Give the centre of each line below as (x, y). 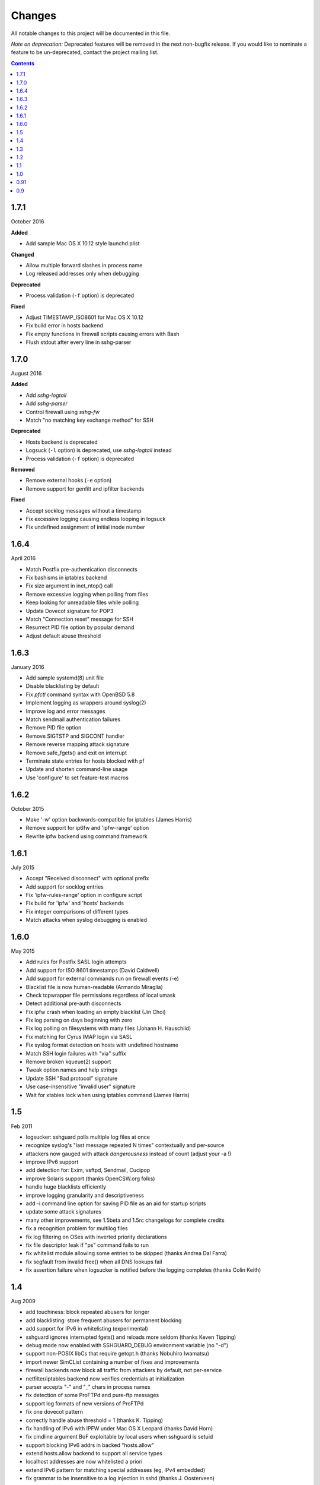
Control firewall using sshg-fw (63, 412)
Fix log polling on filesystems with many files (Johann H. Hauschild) (108, 1028)
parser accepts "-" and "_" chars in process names (88, 1386)
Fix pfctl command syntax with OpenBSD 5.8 (80, 694)
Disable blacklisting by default (63, 686)
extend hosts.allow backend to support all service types (94, 1454)
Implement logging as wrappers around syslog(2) (86, 703)
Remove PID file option (54, 728)
